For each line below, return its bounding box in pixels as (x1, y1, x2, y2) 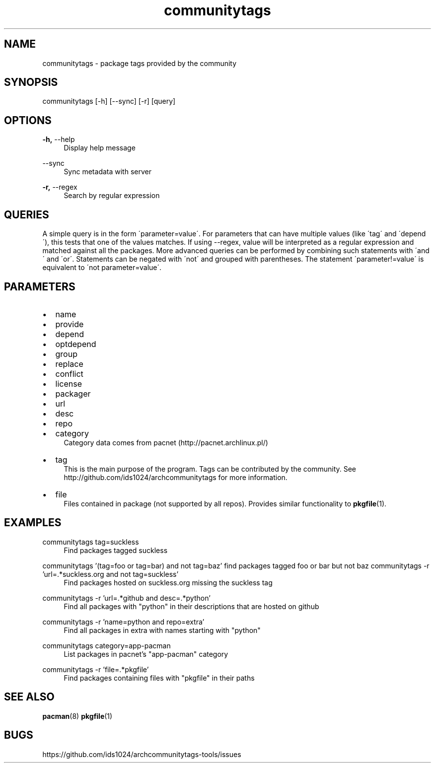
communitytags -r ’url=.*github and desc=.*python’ (42, 593, 211, 602)
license (55, 378, 82, 389)
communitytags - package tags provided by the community (42, 59, 237, 68)
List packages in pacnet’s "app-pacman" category (64, 649, 228, 658)
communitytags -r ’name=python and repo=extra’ (42, 617, 205, 626)
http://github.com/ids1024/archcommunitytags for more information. (64, 473, 288, 482)
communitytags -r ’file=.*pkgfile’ (42, 665, 149, 674)
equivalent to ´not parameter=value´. (42, 263, 162, 272)
